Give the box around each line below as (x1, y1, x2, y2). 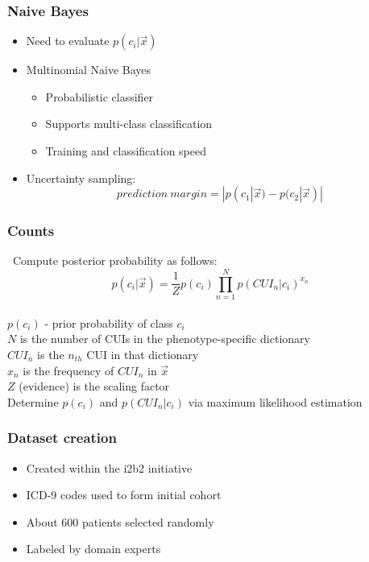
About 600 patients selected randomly (26, 513, 214, 530)
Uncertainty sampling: (26, 169, 136, 186)
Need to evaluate (26, 32, 110, 49)
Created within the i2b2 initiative (26, 459, 193, 476)
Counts (7, 221, 55, 241)
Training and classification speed (45, 143, 206, 159)
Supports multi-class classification (45, 115, 213, 132)
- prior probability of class (44, 314, 173, 331)
